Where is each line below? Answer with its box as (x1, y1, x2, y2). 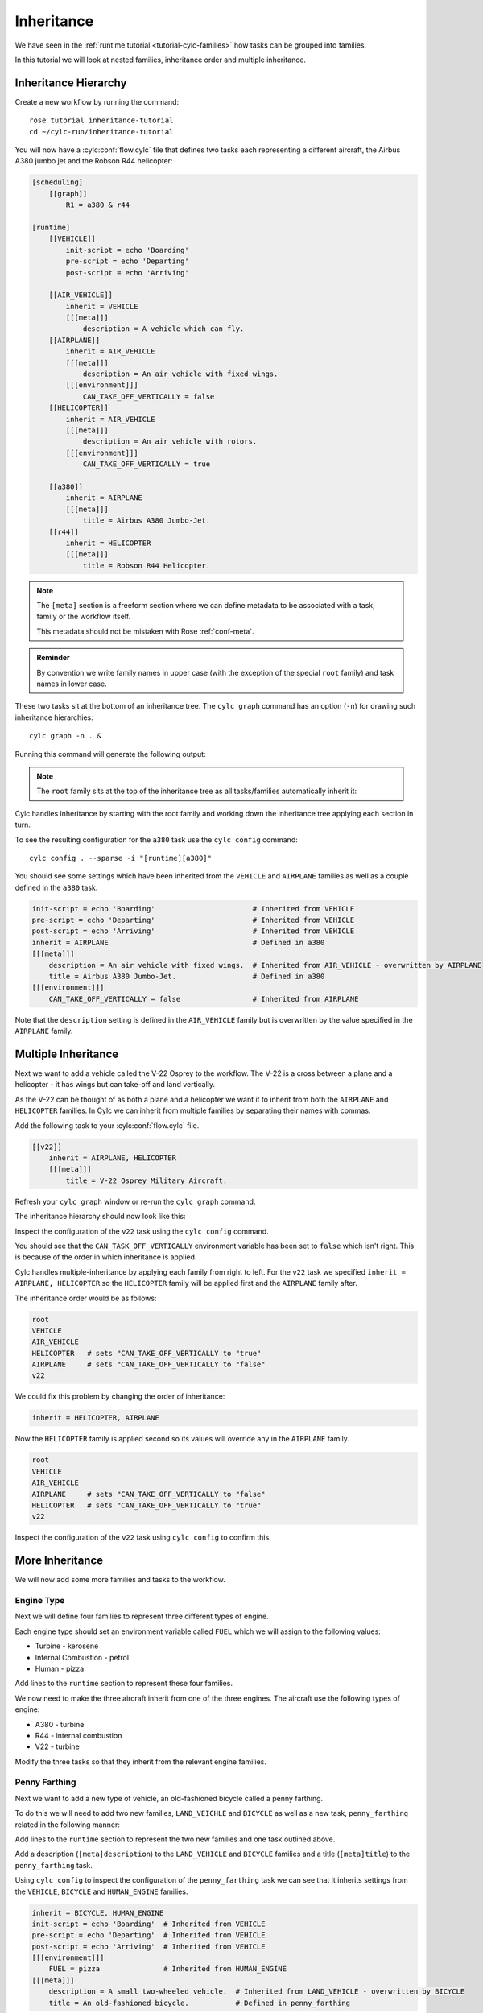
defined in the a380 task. (14, 882, 98, 892)
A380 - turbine (35, 1719, 85, 1729)
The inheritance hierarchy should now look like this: (14, 1212, 186, 1221)
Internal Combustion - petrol (35, 1652, 129, 1662)
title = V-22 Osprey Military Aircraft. (65, 1176, 228, 1185)
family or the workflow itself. (36, 612, 131, 622)
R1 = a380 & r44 (65, 200, 130, 209)
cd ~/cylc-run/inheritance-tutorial (29, 127, 174, 136)
